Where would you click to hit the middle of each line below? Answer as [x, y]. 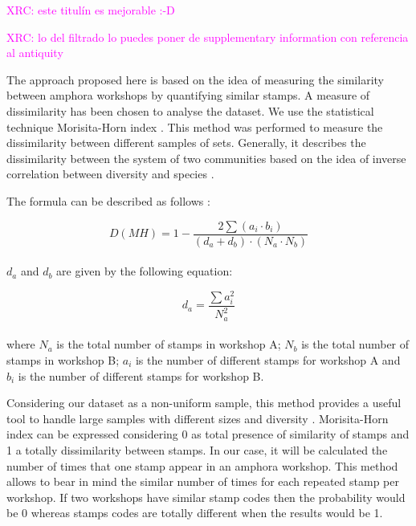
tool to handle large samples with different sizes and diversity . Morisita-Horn [198, 418]
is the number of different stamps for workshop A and [268, 360]
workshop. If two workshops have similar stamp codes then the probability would [206, 497]
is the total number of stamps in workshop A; [169, 344]
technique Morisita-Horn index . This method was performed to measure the [195, 126]
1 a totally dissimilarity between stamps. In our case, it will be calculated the [197, 450]
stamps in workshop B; [63, 360]
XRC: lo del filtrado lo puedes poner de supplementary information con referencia [208, 37]
